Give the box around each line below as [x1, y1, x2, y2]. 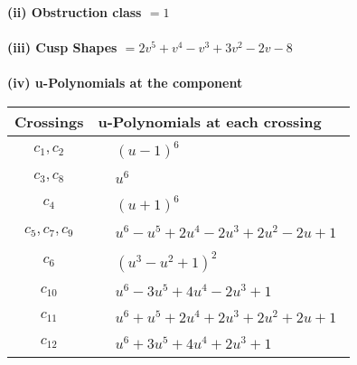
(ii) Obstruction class [7, 3, 142, 21]
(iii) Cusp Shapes [7, 38, 117, 57]
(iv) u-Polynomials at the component [7, 73, 243, 92]
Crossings [14, 110, 84, 132]
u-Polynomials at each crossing [98, 110, 322, 132]
